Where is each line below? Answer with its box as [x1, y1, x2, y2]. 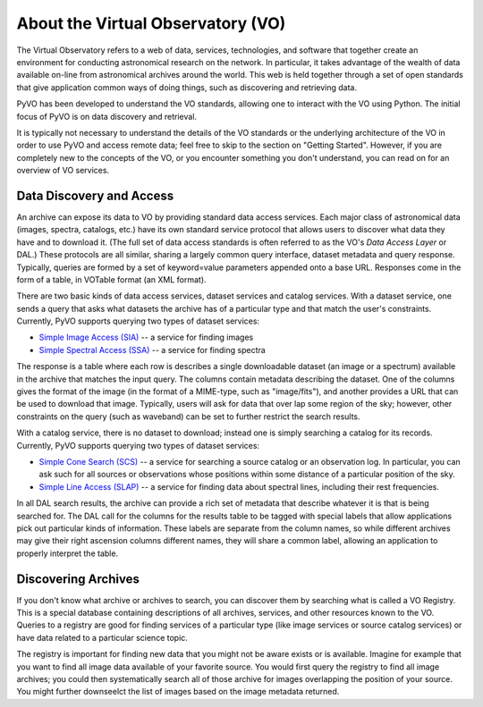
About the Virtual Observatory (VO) [16, 13, 286, 33]
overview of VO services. [16, 165, 110, 176]
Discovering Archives [16, 571, 140, 586]
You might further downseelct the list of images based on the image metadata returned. [16, 686, 340, 697]
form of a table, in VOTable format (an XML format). [16, 274, 207, 285]
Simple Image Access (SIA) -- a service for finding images [38, 332, 254, 343]
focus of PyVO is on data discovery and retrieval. [16, 111, 197, 122]
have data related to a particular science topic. [16, 632, 188, 643]
